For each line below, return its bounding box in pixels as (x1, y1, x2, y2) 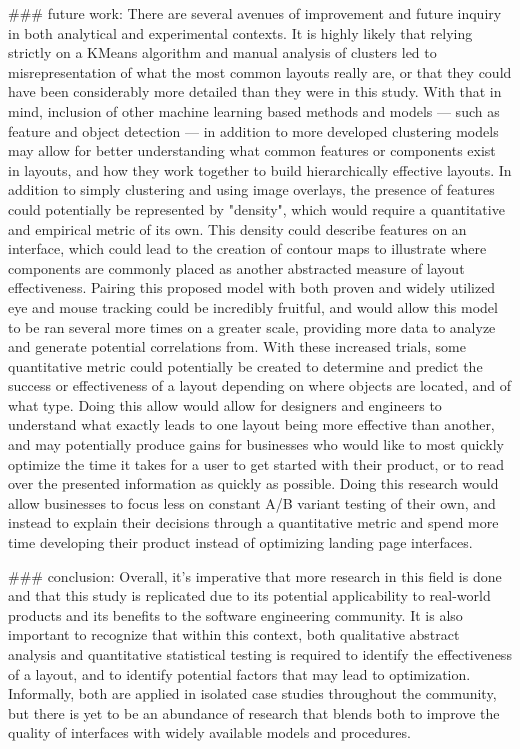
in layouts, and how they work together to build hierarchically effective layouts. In (8, 159, 512, 180)
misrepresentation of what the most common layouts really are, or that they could (8, 61, 512, 82)
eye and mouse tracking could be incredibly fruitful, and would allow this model (8, 296, 498, 317)
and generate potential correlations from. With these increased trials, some (8, 336, 466, 357)
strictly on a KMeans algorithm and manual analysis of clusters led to (8, 42, 437, 63)
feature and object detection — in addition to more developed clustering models (8, 120, 499, 141)
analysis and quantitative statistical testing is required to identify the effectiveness (8, 644, 512, 664)
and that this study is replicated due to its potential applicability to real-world (8, 585, 491, 606)
